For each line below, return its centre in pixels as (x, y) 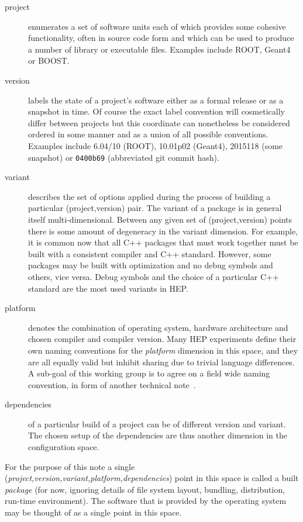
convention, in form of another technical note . (112, 384)
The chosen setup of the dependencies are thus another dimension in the (158, 435)
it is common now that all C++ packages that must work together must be (163, 242)
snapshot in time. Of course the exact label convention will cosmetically (156, 111)
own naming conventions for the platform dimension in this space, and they (163, 350)
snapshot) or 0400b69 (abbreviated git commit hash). (124, 157)
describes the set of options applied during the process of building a (149, 196)
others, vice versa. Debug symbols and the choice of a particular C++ (154, 276)
